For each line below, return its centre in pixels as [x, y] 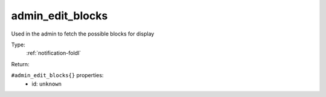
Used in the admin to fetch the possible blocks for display [83, 34]
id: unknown [46, 84]
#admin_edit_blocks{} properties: [57, 75]
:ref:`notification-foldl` [54, 53]
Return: [20, 64]
